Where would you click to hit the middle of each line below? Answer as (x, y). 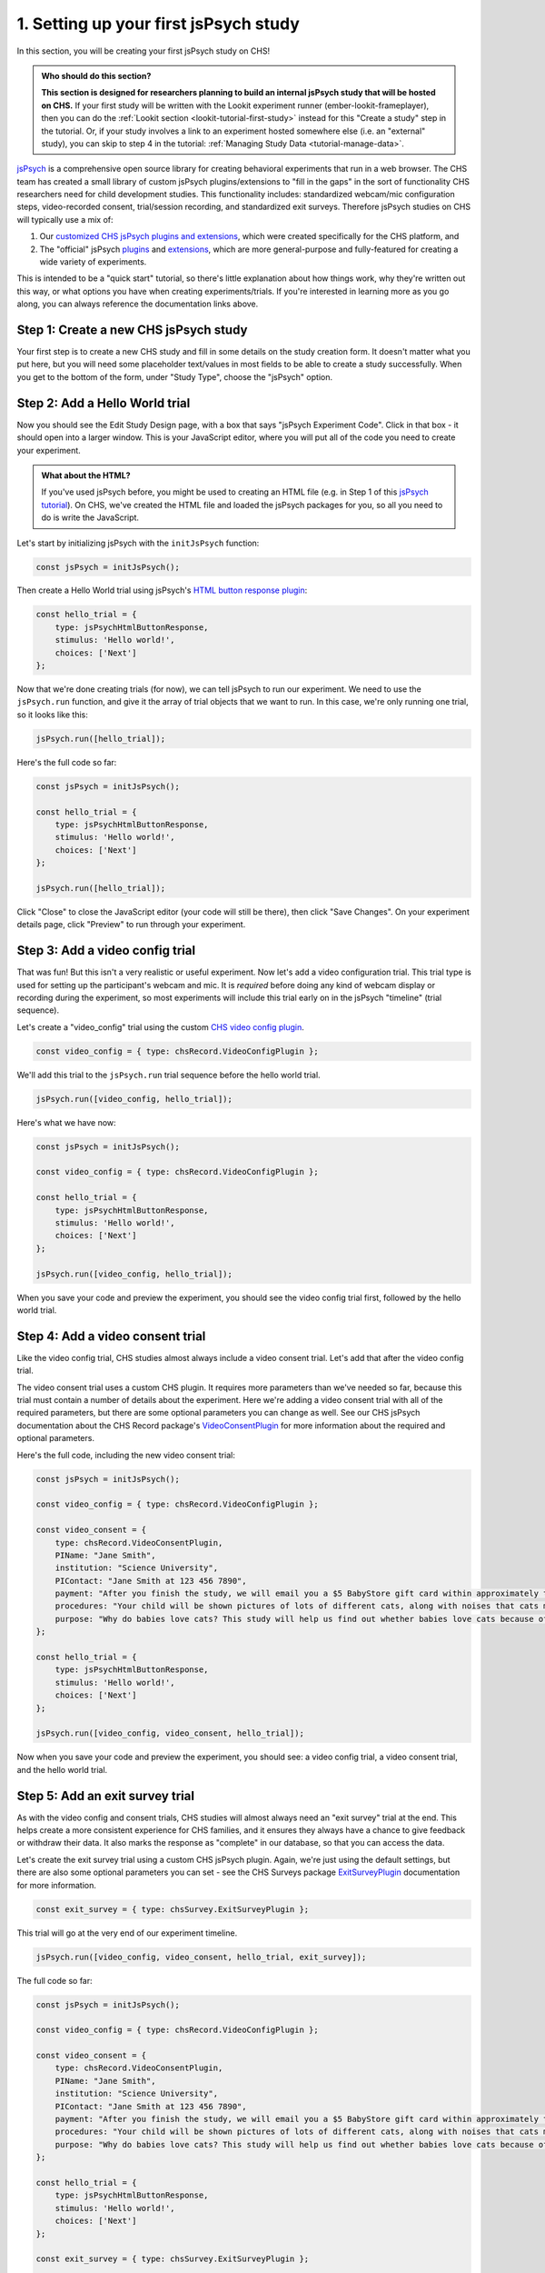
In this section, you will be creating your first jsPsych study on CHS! (144, 51)
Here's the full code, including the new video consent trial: (126, 1455)
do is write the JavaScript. (90, 517)
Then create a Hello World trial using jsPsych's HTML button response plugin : (162, 590)
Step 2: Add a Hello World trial (104, 403)
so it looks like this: (52, 715)
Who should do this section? (96, 75)
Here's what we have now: (67, 1122)
